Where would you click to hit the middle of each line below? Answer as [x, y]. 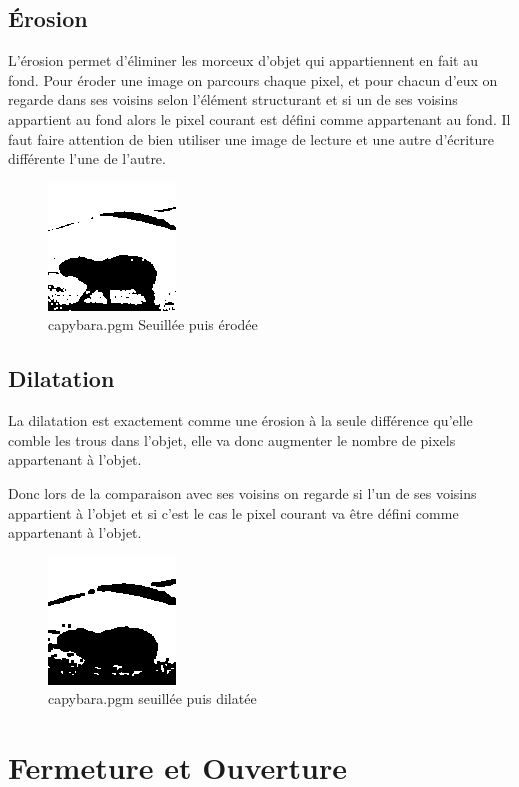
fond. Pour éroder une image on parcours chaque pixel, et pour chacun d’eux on [253, 79]
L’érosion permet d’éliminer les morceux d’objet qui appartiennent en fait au [243, 60]
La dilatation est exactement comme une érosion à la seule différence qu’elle [240, 420]
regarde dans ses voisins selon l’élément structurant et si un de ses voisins [233, 99]
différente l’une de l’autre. [87, 158]
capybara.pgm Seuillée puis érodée [153, 324]
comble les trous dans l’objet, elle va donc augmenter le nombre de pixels [232, 439]
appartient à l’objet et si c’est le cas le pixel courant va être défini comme [233, 512]
